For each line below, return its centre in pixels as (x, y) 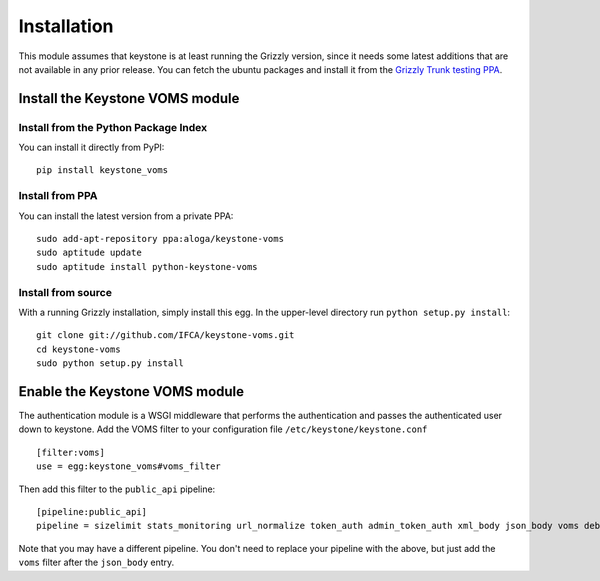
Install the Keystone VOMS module (129, 98)
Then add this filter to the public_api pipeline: (117, 489)
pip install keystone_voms (102, 170)
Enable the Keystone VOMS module (131, 391)
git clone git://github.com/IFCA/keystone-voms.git (165, 335)
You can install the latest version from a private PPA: (126, 216)
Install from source (65, 292)
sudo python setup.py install (110, 363)
